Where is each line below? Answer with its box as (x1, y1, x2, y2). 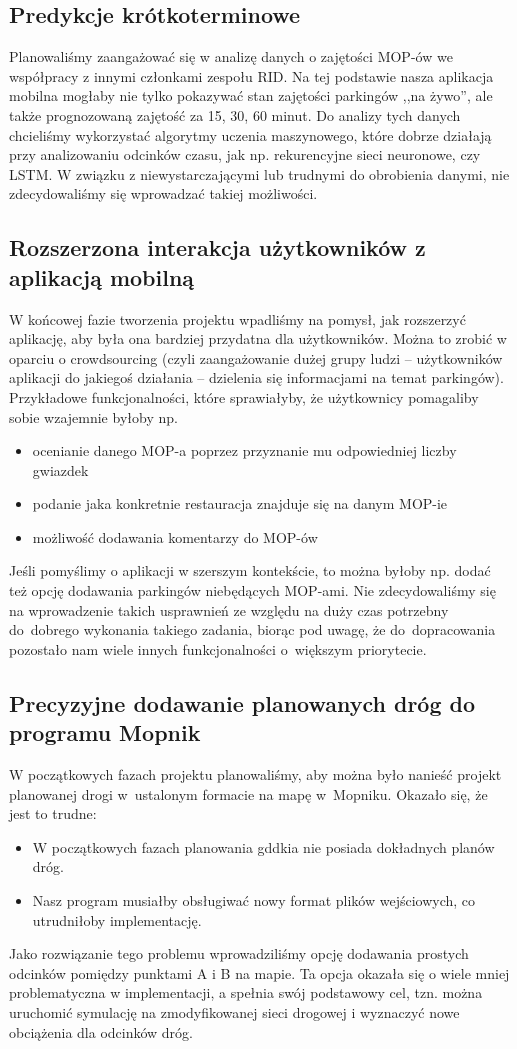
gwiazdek (32, 459, 89, 480)
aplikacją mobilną (9, 261, 195, 292)
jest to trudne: (9, 803, 97, 824)
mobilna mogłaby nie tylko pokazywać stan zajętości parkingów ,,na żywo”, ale (9, 85, 493, 106)
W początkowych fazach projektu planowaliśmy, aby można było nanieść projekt (9, 764, 502, 785)
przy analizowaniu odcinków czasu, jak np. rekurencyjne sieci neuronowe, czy (9, 144, 481, 165)
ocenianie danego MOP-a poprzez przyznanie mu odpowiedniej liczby (32, 440, 457, 461)
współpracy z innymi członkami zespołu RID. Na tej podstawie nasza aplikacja (9, 65, 494, 86)
